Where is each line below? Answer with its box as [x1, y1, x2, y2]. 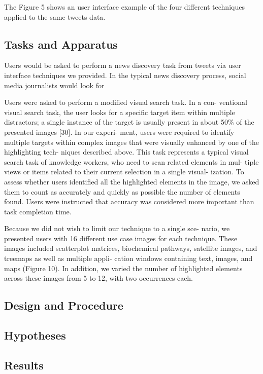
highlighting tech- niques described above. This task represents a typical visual [4, 146, 249, 157]
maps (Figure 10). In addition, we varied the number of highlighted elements [4, 263, 243, 273]
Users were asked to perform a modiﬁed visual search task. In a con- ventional [4, 97, 247, 107]
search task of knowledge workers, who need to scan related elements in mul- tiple [4, 156, 259, 167]
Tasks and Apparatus [4, 36, 118, 52]
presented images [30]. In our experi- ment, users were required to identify [4, 126, 235, 137]
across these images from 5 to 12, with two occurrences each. [4, 273, 193, 283]
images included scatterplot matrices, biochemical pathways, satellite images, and [4, 243, 257, 253]
